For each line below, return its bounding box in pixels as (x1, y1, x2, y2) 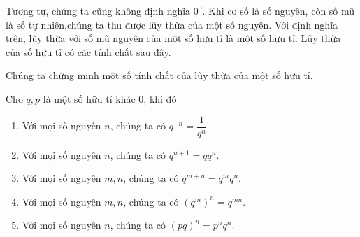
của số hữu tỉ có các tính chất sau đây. (6, 44, 171, 59)
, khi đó (143, 91, 177, 106)
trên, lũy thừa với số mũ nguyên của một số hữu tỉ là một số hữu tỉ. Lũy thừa (6, 31, 341, 45)
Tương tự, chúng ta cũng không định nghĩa (6, 3, 191, 17)
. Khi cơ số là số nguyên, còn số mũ (202, 3, 355, 17)
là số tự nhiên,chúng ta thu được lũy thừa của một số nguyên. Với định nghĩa (6, 17, 338, 31)
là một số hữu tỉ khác (43, 91, 136, 106)
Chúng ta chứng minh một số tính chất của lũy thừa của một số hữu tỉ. (6, 68, 313, 82)
